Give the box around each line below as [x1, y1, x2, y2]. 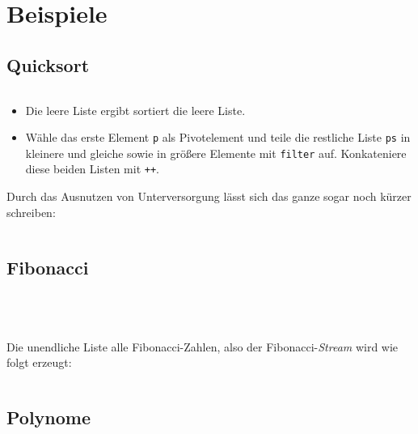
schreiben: [6, 203, 56, 220]
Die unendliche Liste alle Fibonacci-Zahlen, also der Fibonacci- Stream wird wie [6, 338, 399, 355]
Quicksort [6, 52, 90, 77]
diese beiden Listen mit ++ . [25, 160, 159, 177]
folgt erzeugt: [6, 354, 72, 371]
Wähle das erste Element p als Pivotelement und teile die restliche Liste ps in [25, 129, 411, 146]
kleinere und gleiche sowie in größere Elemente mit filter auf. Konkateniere [25, 144, 407, 161]
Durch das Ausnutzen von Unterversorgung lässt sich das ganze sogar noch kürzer [6, 188, 412, 205]
